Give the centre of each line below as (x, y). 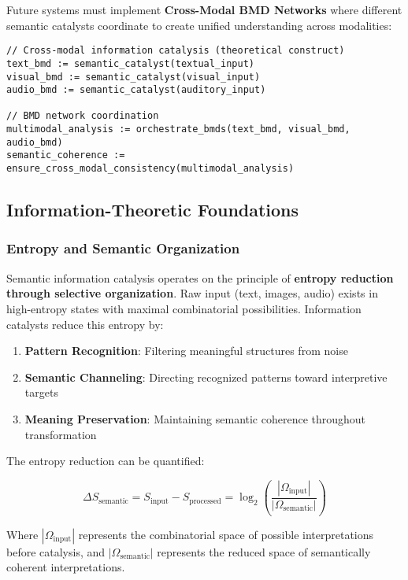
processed (205, 501)
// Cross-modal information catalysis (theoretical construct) (176, 51)
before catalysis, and (56, 551)
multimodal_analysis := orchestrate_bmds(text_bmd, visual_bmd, (178, 129)
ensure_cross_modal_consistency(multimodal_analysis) (150, 169)
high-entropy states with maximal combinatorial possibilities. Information (184, 308)
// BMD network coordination (83, 116)
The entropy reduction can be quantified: (106, 461)
